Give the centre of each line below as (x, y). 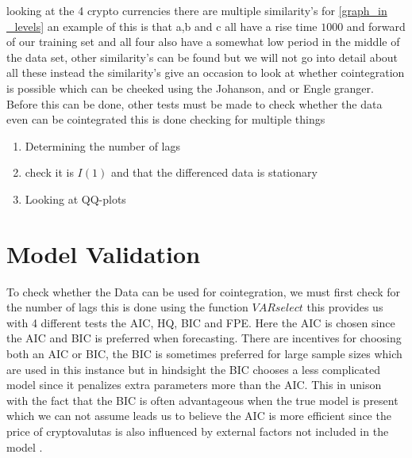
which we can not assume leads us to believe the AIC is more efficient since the (199, 416)
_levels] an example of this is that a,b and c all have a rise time (162, 26)
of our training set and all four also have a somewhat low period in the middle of (203, 42)
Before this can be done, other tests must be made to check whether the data (194, 103)
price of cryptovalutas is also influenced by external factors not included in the (198, 431)
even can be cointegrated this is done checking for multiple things (166, 119)
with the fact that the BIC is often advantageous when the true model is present (202, 400)
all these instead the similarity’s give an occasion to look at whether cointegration (206, 73)
